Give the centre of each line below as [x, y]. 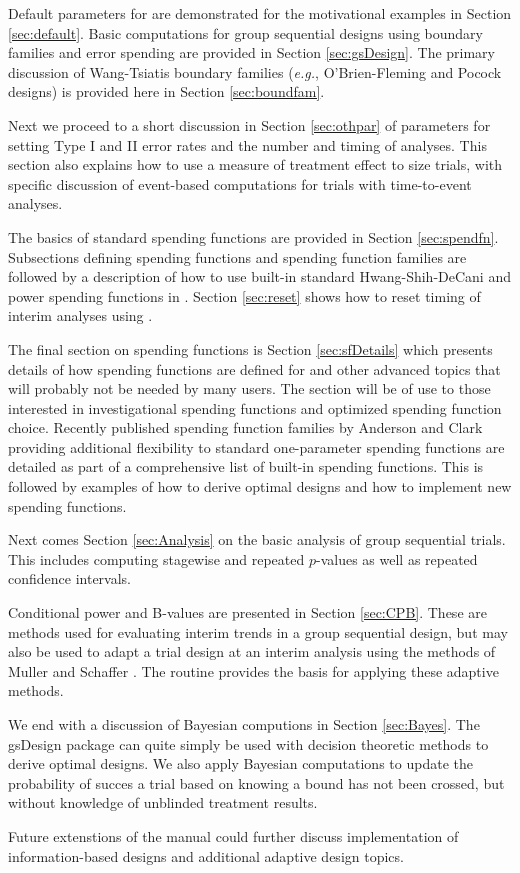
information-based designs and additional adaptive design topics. [206, 855]
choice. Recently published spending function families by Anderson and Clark [245, 427]
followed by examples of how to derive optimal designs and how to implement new [260, 486]
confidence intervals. [70, 578]
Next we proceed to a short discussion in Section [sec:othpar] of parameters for [249, 124]
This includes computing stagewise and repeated [156, 558]
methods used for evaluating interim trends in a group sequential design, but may [258, 631]
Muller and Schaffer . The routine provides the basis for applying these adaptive [253, 670]
